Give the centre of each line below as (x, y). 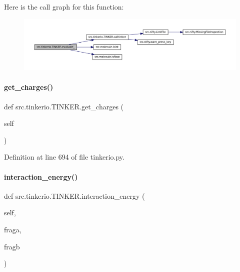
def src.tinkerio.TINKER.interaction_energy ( (74, 195)
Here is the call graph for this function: (64, 7)
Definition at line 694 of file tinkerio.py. (64, 157)
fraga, (13, 230)
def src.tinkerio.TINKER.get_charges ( (64, 106)
